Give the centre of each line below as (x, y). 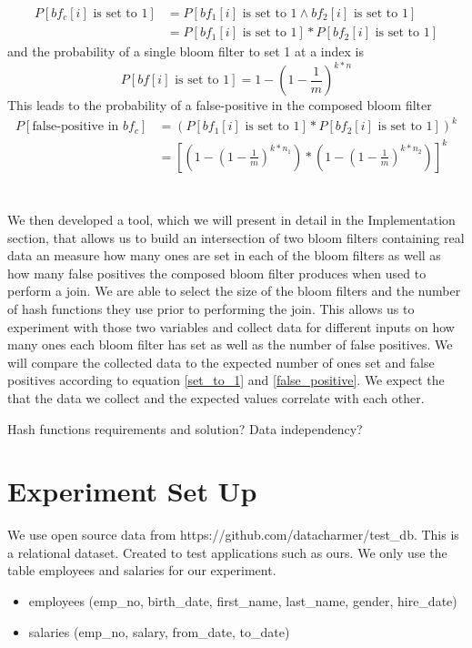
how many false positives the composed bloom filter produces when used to (217, 273)
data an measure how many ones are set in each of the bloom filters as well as (224, 255)
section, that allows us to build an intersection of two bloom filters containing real (236, 237)
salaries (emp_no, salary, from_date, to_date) (159, 631)
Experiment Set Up (132, 491)
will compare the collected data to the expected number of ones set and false (221, 362)
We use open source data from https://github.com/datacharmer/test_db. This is (233, 535)
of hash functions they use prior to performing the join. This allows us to (211, 308)
